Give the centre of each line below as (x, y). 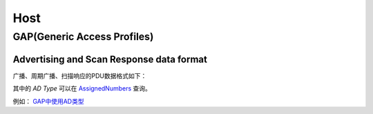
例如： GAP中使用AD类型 (48, 101)
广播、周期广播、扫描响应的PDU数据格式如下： (80, 75)
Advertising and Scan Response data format (110, 59)
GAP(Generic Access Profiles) (83, 37)
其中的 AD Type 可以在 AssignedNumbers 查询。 (82, 88)
